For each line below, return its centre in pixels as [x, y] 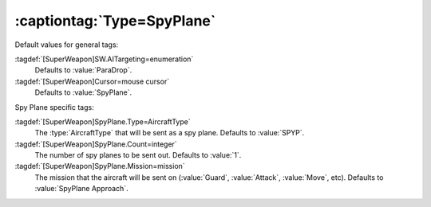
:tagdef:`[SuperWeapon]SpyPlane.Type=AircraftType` [103, 121]
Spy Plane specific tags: [55, 107]
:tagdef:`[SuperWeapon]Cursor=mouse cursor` [92, 81]
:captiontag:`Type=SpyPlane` [115, 21]
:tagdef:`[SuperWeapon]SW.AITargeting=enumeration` [104, 59]
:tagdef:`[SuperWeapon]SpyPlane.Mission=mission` [100, 166]
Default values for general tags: [67, 45]
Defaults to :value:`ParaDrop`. [83, 70]
